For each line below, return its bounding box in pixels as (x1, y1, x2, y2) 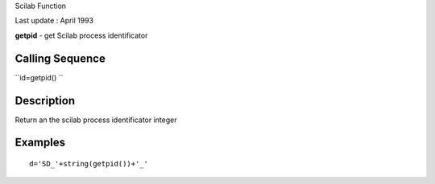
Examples (14, 136, 66, 149)
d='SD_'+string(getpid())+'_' (29, 159, 149, 168)
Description (14, 93, 76, 108)
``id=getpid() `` (14, 72, 64, 82)
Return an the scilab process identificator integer (14, 115, 177, 125)
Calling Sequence (14, 51, 106, 65)
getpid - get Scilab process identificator (14, 31, 148, 40)
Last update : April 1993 (14, 16, 94, 26)
